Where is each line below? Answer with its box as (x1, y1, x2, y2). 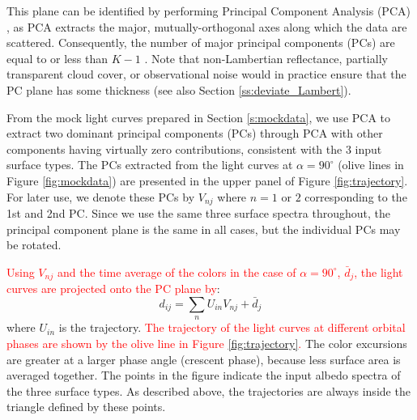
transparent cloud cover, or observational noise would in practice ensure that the (6, 66, 406, 83)
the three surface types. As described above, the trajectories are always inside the (6, 382, 411, 399)
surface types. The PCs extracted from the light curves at (6, 156, 293, 173)
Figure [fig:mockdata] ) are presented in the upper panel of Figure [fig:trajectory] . (6, 172, 408, 189)
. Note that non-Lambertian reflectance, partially (144, 49, 388, 66)
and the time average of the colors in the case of (57, 263, 296, 280)
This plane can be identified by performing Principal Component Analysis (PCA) (6, 2, 411, 19)
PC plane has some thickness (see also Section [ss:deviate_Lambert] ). (6, 81, 351, 98)
